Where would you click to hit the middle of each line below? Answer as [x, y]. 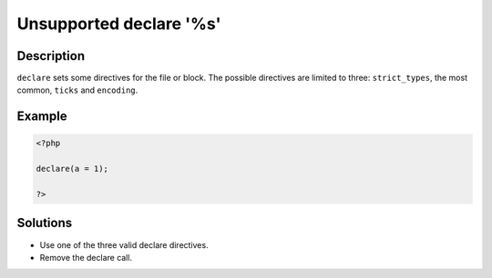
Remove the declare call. [86, 257]
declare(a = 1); [72, 169]
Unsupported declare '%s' [119, 24]
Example [42, 117]
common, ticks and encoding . [77, 90]
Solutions [45, 223]
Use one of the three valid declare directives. [124, 244]
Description [51, 56]
